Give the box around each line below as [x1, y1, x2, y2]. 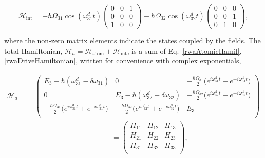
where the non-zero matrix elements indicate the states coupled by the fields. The [4, 35, 261, 46]
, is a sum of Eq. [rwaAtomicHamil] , [127, 45, 242, 56]
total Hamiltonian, [4, 45, 63, 56]
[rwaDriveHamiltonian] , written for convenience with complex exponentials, [4, 55, 241, 66]
